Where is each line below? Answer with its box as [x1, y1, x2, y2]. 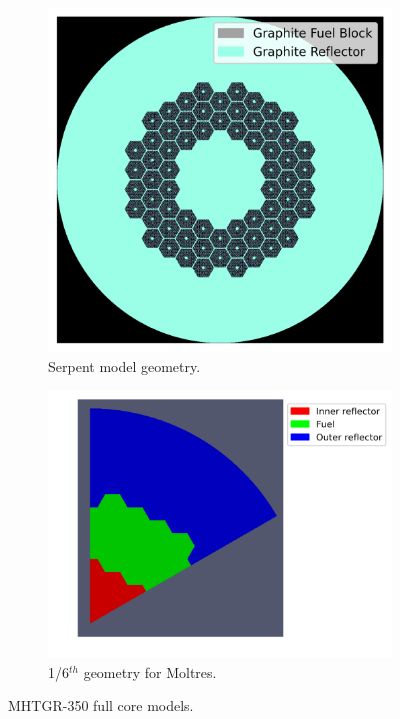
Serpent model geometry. [48, 355, 201, 376]
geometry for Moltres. [83, 661, 217, 682]
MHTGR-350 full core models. [8, 695, 194, 716]
